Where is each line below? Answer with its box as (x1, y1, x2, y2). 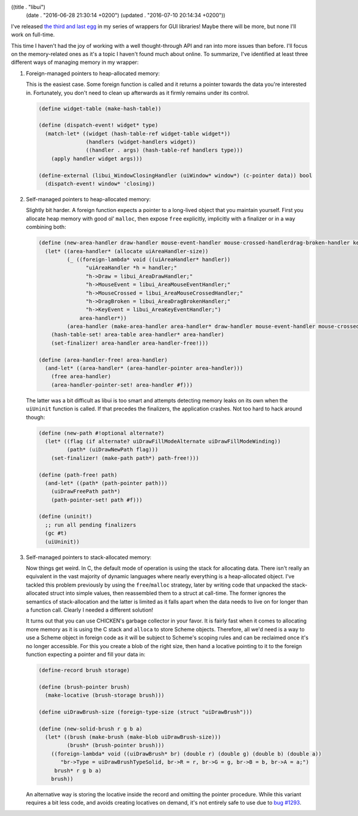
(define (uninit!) (38, 513, 92, 520)
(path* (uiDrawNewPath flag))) (66, 446, 158, 453)
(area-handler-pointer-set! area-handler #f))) (51, 381, 193, 388)
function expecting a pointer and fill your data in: (26, 651, 146, 658)
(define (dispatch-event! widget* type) (38, 122, 158, 128)
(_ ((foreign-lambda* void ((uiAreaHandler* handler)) (66, 256, 231, 263)
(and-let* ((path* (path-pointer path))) (45, 480, 168, 486)
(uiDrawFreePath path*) (51, 488, 121, 495)
